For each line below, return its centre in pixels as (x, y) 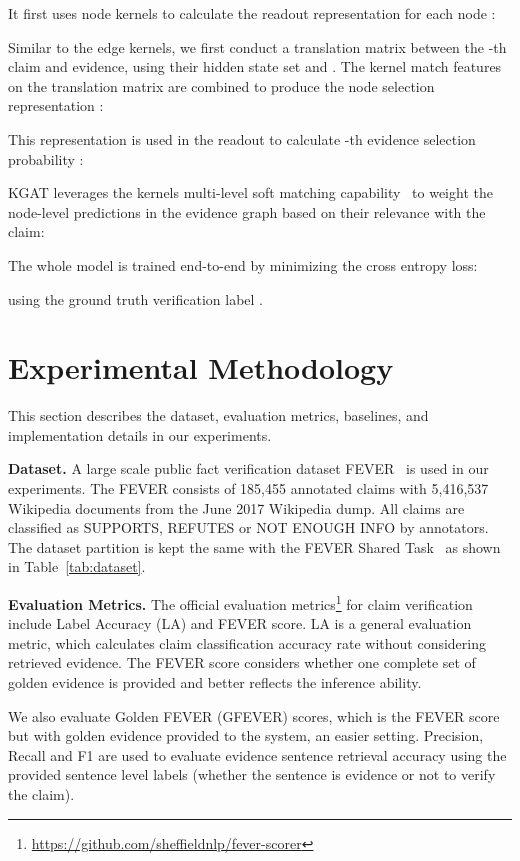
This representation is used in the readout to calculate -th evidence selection (242, 138)
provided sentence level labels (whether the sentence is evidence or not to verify (252, 774)
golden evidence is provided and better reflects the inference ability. (215, 682)
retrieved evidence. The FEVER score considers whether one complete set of (242, 662)
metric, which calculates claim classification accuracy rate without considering (247, 642)
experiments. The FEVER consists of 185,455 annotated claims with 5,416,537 (248, 488)
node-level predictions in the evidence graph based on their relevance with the (247, 211)
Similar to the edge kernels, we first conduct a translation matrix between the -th (257, 46)
